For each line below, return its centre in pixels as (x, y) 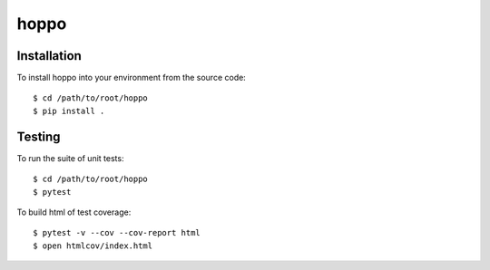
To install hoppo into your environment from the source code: (132, 78)
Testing (39, 136)
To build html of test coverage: (74, 212)
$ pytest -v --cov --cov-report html (117, 233)
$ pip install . (69, 111)
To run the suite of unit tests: (70, 158)
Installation (49, 56)
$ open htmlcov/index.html (93, 246)
